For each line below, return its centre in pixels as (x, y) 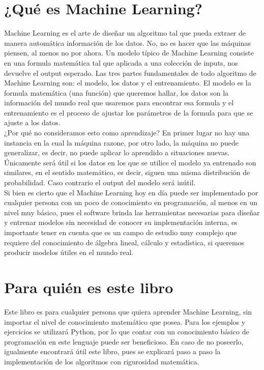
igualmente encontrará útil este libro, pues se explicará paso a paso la (112, 351)
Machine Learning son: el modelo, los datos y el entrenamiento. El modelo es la (128, 83)
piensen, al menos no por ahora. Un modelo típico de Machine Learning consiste (129, 53)
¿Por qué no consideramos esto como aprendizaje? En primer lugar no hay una (127, 133)
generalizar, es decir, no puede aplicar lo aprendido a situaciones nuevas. (117, 152)
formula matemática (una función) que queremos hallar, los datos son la (116, 92)
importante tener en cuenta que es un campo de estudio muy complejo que (121, 232)
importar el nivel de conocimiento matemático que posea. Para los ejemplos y (125, 321)
